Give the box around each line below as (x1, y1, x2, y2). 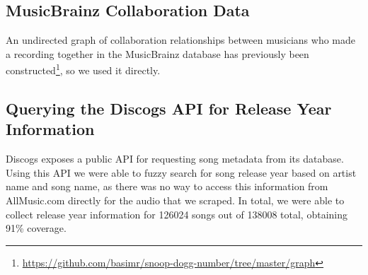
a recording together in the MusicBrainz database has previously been (6, 46, 309, 61)
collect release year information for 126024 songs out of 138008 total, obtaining (6, 206, 347, 221)
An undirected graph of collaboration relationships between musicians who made (6, 33, 355, 47)
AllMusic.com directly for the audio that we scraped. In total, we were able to (6, 193, 345, 208)
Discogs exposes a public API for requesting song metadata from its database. (6, 151, 344, 166)
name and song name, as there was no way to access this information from (6, 179, 328, 194)
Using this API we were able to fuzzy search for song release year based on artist (6, 165, 357, 180)
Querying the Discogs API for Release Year (6, 98, 332, 119)
